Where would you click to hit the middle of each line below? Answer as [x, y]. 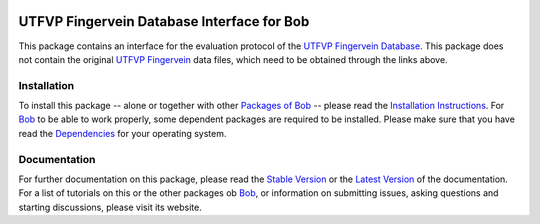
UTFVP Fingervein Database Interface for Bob [164, 21]
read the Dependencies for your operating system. [122, 133]
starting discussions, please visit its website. [110, 207]
